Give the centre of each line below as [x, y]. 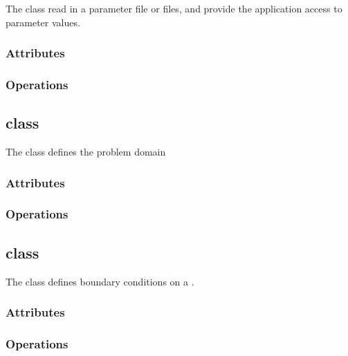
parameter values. [43, 22]
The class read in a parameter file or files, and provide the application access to [174, 8]
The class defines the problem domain [86, 152]
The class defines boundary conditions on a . [100, 281]
